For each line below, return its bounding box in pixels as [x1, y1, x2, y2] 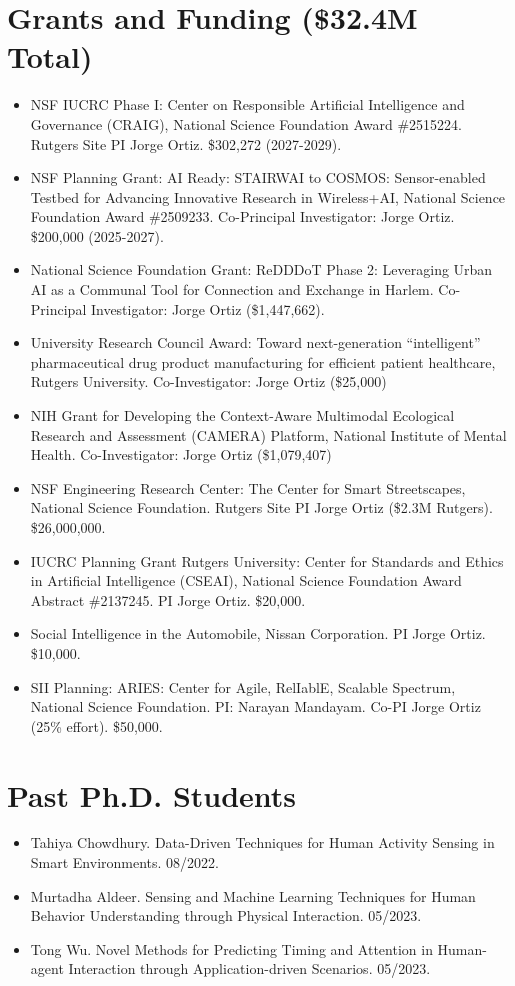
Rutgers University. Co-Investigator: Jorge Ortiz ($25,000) [30, 371, 387, 392]
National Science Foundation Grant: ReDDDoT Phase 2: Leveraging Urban [30, 259, 493, 280]
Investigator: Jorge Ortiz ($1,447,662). [90, 298, 325, 319]
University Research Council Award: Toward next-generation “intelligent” [30, 332, 481, 353]
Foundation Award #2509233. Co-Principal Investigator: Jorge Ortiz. [30, 206, 455, 227]
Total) [7, 36, 93, 77]
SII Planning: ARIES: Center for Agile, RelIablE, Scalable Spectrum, [30, 676, 456, 697]
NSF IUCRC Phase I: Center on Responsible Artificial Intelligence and [30, 94, 465, 115]
